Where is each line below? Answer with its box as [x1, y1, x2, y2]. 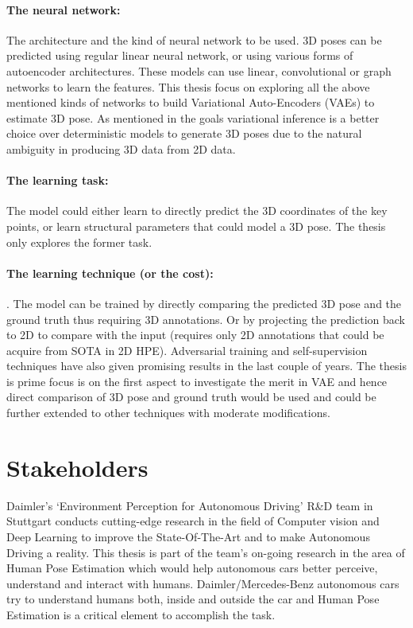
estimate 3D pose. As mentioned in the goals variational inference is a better [6, 109, 380, 126]
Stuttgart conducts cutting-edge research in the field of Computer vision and [6, 513, 380, 529]
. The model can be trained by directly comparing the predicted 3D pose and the [6, 294, 402, 311]
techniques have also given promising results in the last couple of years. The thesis [6, 357, 407, 374]
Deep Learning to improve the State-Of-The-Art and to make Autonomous [6, 528, 370, 544]
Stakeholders [6, 451, 149, 483]
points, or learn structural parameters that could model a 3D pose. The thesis [6, 217, 386, 234]
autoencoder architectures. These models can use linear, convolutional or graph [6, 62, 392, 79]
